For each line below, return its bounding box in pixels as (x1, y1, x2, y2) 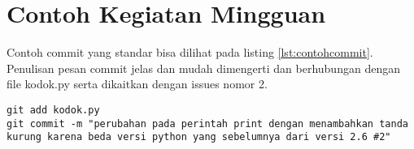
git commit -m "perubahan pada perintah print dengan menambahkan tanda (7, 117, 408, 130)
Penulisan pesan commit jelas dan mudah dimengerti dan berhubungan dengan (7, 59, 400, 76)
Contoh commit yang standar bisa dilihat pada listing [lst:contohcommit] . (7, 44, 373, 61)
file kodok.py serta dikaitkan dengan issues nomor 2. (7, 75, 268, 92)
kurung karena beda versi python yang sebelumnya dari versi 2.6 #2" (7, 131, 391, 143)
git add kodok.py (7, 104, 100, 116)
